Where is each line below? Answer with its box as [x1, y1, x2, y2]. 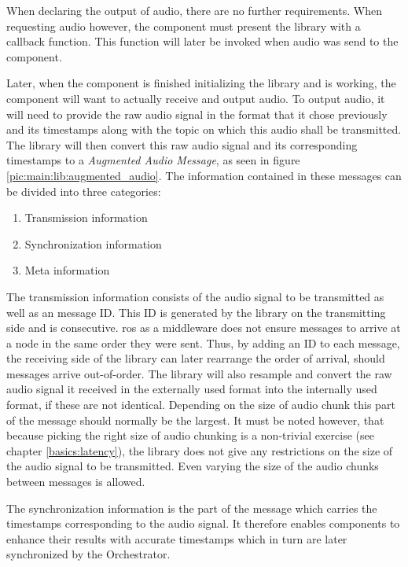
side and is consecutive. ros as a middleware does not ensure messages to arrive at [6, 319, 401, 336]
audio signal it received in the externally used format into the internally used [6, 381, 377, 397]
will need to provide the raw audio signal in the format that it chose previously [6, 105, 388, 122]
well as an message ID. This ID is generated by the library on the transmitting [6, 304, 386, 320]
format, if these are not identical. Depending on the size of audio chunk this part [6, 396, 395, 413]
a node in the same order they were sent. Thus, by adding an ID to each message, [6, 334, 400, 351]
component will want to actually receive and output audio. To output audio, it [6, 90, 385, 106]
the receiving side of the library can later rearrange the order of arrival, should [6, 350, 385, 366]
